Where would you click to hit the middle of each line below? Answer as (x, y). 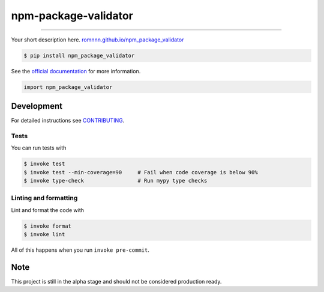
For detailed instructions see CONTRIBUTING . (68, 120)
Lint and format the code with (47, 210)
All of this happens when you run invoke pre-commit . (80, 250)
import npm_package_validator (68, 87)
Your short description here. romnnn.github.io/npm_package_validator (97, 40)
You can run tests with (39, 148)
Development (37, 106)
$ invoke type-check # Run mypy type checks (115, 181)
